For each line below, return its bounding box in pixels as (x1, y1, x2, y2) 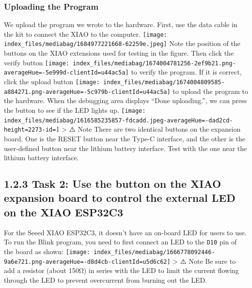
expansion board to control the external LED (4, 190, 236, 205)
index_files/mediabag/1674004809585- (103, 79, 225, 86)
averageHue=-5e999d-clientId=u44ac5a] (4, 69, 129, 76)
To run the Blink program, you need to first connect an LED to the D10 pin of (4, 237, 237, 247)
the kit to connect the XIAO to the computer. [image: (4, 29, 167, 39)
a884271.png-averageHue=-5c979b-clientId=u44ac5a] (4, 88, 171, 95)
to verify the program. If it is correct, (131, 67, 242, 77)
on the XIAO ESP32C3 (4, 204, 124, 219)
